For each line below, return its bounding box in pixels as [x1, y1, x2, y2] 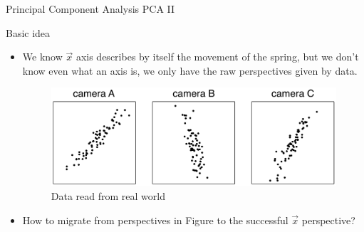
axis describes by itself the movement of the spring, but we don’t [76, 49, 359, 64]
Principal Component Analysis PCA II [6, 1, 175, 16]
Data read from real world [51, 188, 165, 203]
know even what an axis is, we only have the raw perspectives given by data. [22, 63, 358, 78]
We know [22, 49, 63, 64]
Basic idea [6, 25, 51, 40]
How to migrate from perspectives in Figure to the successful [22, 212, 288, 227]
